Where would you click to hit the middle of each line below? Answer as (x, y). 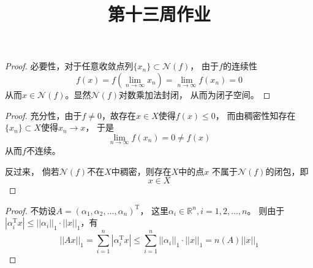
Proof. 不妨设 (31, 210)
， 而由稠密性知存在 (255, 115)
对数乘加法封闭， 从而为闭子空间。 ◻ (195, 94)
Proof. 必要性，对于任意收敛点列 (69, 66)
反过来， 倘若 (32, 171)
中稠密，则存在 (141, 171)
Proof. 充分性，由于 (43, 115)
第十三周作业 (159, 14)
